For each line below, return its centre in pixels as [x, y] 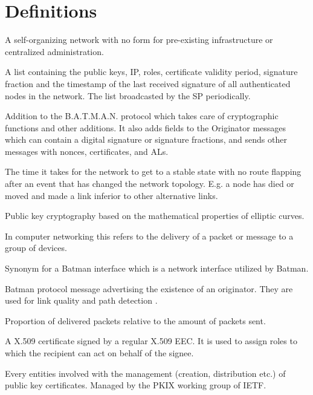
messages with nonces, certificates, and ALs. [87, 151]
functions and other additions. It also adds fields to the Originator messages [146, 127]
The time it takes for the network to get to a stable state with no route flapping [153, 171]
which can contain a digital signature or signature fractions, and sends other [146, 139]
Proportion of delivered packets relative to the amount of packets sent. [135, 320]
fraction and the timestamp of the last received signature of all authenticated [148, 83]
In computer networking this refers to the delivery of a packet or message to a [149, 236]
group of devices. [36, 248]
